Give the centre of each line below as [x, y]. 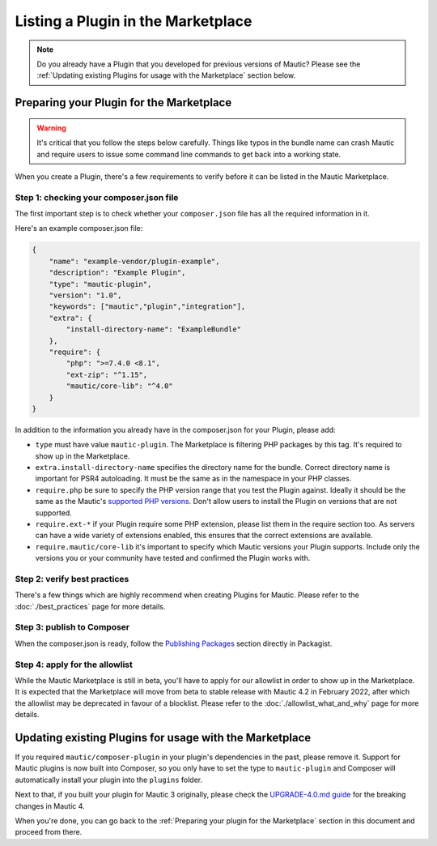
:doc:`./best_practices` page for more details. [90, 606]
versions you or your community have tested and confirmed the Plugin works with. [173, 558]
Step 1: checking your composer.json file [97, 197]
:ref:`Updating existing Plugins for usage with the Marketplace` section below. [166, 75]
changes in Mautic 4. [50, 805]
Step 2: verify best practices [72, 579]
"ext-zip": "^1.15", [107, 374]
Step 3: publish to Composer [72, 627]
